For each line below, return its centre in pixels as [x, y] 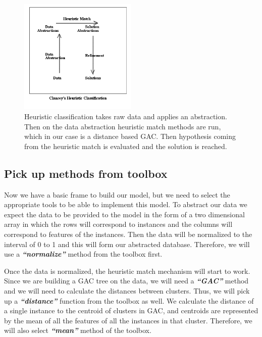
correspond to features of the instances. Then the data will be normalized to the [128, 234]
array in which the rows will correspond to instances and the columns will [118, 224]
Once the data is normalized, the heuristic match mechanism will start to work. [127, 271]
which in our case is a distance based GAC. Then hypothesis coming [130, 136]
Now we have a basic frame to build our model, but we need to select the [117, 194]
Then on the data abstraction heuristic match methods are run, [123, 126]
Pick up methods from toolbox [86, 173]
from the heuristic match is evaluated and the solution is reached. [126, 146]
